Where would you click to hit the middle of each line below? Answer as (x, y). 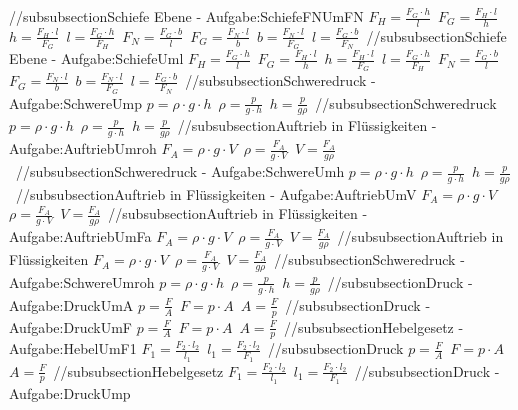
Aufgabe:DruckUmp (70, 392)
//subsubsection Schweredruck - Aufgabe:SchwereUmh (180, 171)
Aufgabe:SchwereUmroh (82, 281)
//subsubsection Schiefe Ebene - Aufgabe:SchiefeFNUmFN (186, 16)
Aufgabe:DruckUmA (71, 304)
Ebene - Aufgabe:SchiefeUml (96, 58)
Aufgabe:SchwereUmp (76, 102)
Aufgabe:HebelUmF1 (73, 348)
